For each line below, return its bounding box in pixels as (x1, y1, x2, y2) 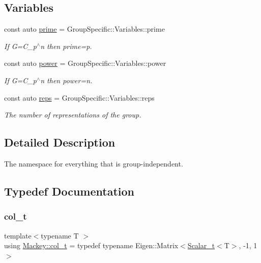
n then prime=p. (40, 40, 92, 51)
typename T (41, 230, 79, 241)
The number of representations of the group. (4, 109, 141, 120)
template (4, 230, 32, 241)
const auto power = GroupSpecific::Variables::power (4, 58, 166, 68)
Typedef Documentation (4, 183, 134, 199)
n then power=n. (40, 75, 93, 85)
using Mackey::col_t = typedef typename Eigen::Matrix (4, 240, 179, 251)
